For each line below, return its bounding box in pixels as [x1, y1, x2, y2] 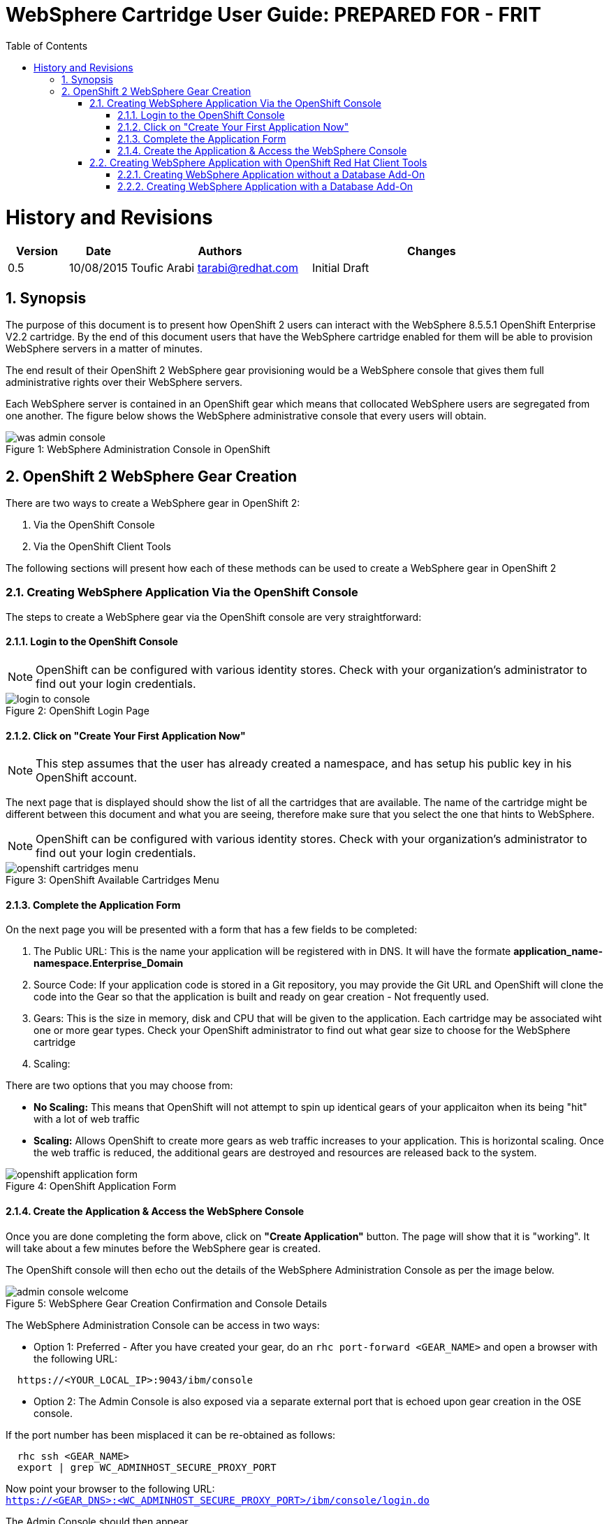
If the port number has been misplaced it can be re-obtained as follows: [6, 1428, 336, 1441]
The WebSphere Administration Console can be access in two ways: [6, 1318, 320, 1331]
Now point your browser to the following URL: [6, 1482, 215, 1495]
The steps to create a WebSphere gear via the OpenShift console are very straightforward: [6, 610, 422, 623]
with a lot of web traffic [34, 1113, 140, 1126]
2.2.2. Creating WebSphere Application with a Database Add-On [117, 180, 413, 192]
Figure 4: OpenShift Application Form [6, 1180, 177, 1193]
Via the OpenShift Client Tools [34, 540, 171, 552]
